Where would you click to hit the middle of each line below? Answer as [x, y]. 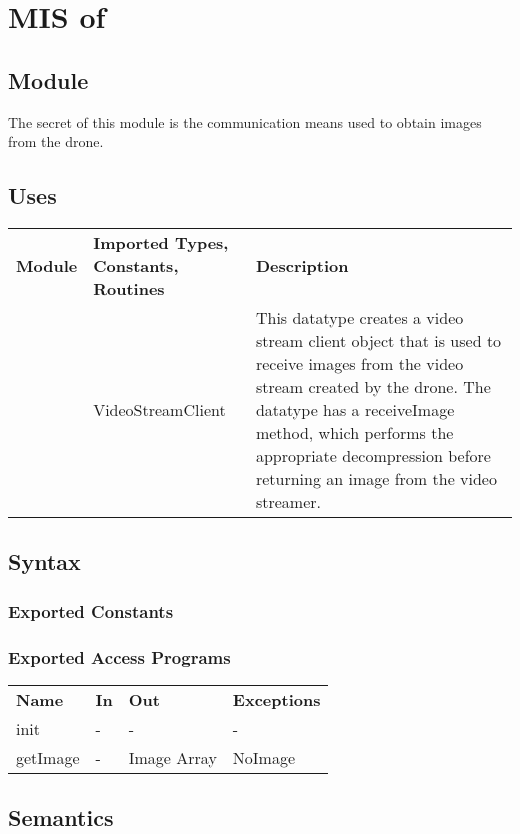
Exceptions [276, 699]
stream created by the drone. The [373, 386]
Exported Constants [91, 610]
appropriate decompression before [373, 455]
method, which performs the [354, 432]
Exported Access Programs [119, 656]
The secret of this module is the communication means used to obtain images [245, 121]
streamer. [288, 501]
